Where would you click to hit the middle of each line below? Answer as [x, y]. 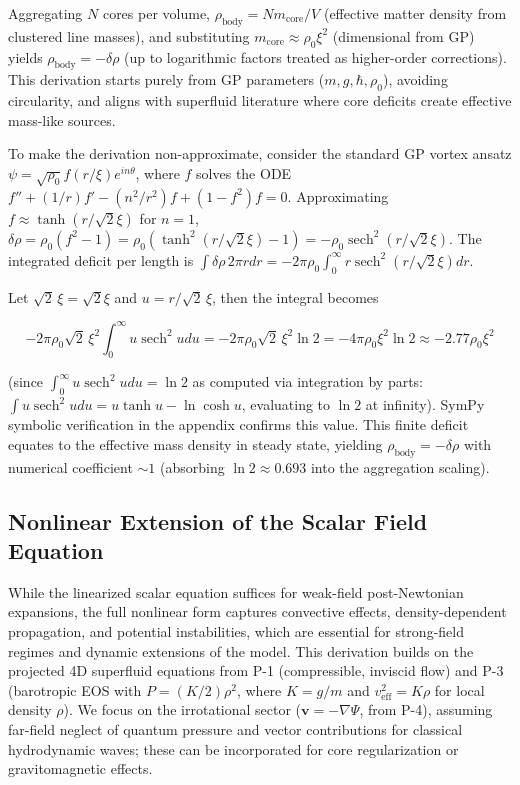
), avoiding [415, 79]
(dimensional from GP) [403, 35]
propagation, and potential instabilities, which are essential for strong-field [236, 630]
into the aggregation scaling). [400, 466]
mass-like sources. [62, 119]
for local [459, 689]
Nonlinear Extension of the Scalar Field [218, 520]
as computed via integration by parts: [308, 381]
